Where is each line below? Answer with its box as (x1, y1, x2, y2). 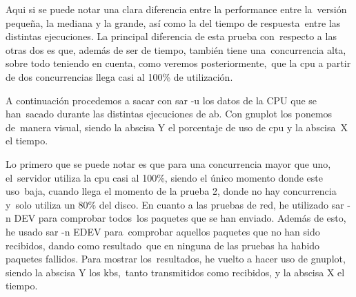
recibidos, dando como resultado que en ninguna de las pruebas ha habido (6, 238, 320, 252)
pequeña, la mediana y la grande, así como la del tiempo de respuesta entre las (6, 15, 341, 30)
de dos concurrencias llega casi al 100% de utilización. (6, 69, 233, 84)
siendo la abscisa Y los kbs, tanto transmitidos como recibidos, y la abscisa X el (6, 265, 345, 279)
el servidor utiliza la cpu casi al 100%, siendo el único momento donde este (6, 170, 324, 184)
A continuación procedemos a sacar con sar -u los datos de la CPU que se (6, 93, 317, 107)
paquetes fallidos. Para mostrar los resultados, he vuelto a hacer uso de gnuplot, (6, 251, 346, 266)
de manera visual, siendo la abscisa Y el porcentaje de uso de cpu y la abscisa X (6, 119, 348, 134)
